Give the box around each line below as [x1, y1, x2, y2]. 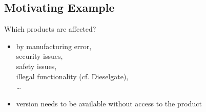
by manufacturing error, [16, 40, 92, 51]
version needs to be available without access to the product [16, 98, 202, 108]
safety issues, [16, 60, 57, 71]
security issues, [16, 51, 63, 61]
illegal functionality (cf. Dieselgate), [16, 71, 129, 81]
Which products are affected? [4, 24, 96, 34]
